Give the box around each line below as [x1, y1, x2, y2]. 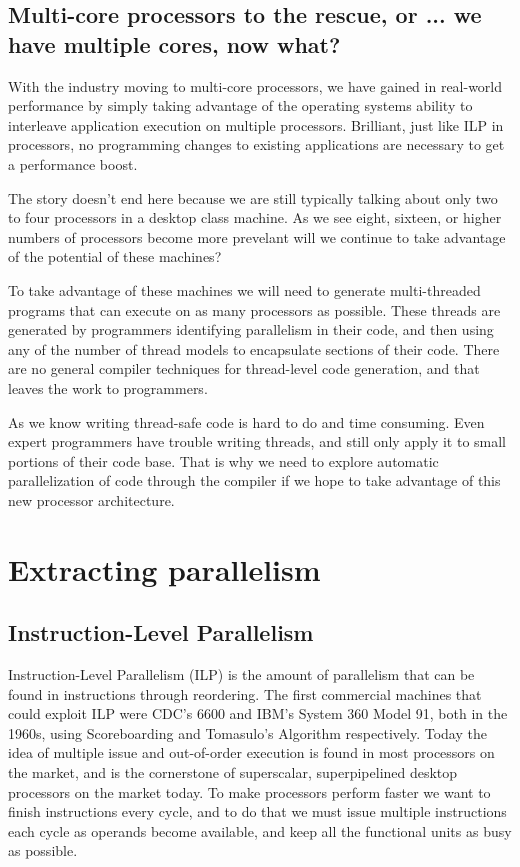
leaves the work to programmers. [8, 377, 208, 398]
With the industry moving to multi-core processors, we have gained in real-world [8, 75, 503, 96]
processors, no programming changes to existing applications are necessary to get [8, 134, 505, 155]
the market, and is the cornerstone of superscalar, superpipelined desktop [8, 762, 458, 783]
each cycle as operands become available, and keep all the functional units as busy [8, 820, 512, 841]
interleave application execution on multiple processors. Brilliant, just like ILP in [8, 114, 504, 135]
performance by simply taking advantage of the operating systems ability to [8, 95, 473, 116]
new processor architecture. [8, 489, 175, 510]
